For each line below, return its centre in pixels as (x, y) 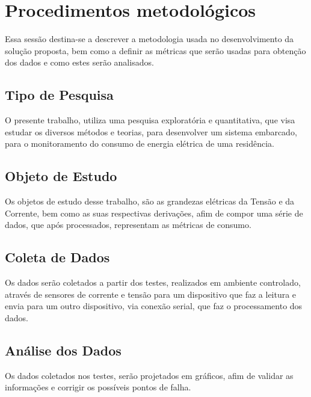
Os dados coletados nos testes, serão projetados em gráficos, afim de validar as (149, 375)
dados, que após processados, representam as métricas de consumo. (128, 225)
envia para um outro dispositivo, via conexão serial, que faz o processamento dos (154, 306)
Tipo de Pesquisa (59, 95)
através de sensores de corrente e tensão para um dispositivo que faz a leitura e (151, 294)
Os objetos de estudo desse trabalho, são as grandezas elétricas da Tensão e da (150, 201)
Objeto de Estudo (61, 176)
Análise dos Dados (63, 350)
